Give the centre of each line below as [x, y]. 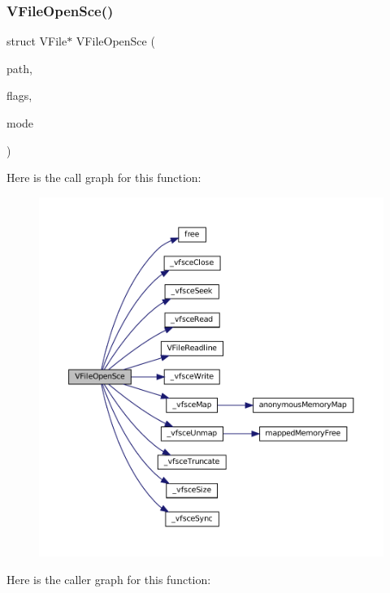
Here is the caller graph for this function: [109, 579]
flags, [19, 95]
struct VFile [37, 41]
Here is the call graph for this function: [104, 177]
